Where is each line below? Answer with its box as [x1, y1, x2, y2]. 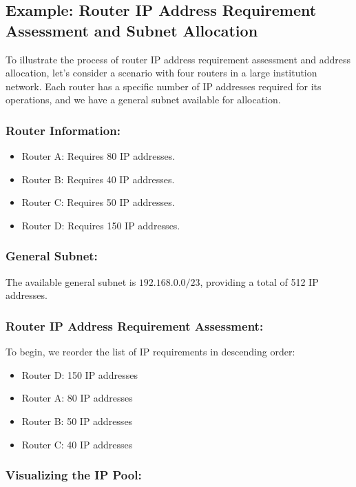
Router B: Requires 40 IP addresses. [21, 172, 175, 186]
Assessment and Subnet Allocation [6, 19, 258, 41]
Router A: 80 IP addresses [21, 391, 133, 405]
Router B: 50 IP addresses [21, 413, 133, 428]
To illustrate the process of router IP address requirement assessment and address [6, 52, 351, 66]
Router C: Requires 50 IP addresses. [21, 195, 175, 209]
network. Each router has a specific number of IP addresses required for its [6, 79, 322, 93]
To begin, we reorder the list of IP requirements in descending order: [6, 344, 295, 359]
